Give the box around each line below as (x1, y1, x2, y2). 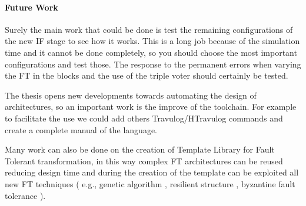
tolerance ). (5, 189, 46, 201)
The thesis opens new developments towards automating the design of (5, 89, 257, 101)
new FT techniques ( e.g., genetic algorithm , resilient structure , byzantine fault (5, 177, 295, 190)
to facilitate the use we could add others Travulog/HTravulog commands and (5, 112, 283, 124)
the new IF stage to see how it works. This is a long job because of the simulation (5, 35, 300, 47)
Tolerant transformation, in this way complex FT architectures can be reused (5, 154, 283, 167)
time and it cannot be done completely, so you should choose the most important (5, 46, 297, 58)
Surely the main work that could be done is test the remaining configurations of (5, 23, 293, 35)
